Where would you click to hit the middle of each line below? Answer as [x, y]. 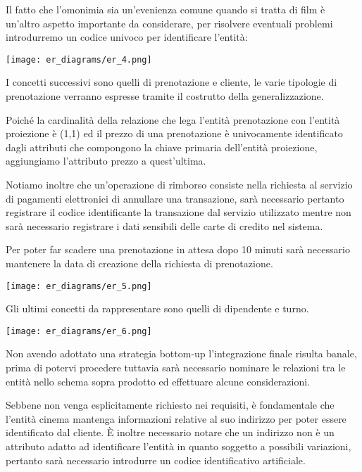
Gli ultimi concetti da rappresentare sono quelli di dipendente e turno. [157, 308]
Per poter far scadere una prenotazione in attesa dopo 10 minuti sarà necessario [178, 249]
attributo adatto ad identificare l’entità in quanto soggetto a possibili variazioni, [179, 446]
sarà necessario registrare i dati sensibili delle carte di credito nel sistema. [164, 225]
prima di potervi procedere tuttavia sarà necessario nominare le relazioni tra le [176, 368]
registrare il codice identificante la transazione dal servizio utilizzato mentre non [179, 212]
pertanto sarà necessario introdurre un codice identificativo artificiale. [156, 460]
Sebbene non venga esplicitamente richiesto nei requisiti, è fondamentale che [170, 405]
